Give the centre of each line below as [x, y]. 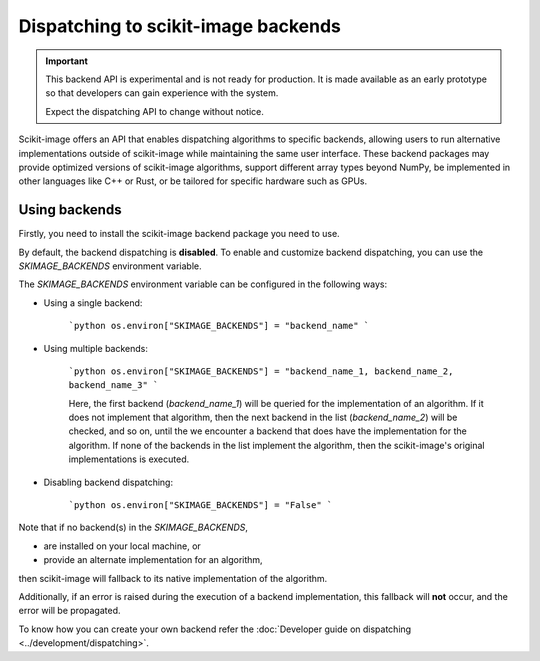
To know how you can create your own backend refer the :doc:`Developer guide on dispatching [215, 629]
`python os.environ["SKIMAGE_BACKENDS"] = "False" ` [200, 505]
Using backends [70, 210]
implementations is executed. [129, 459]
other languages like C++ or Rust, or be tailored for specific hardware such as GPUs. [193, 181]
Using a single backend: [93, 302]
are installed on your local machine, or [122, 546]
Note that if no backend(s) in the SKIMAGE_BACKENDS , [133, 527]
